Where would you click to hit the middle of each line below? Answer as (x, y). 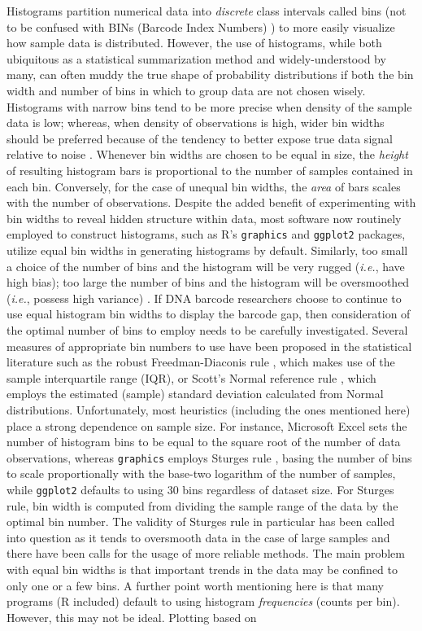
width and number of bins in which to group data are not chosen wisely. (186, 90)
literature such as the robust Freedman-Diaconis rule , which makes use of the (201, 362)
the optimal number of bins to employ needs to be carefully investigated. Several (207, 329)
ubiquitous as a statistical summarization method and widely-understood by (196, 58)
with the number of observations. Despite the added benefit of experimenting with (211, 202)
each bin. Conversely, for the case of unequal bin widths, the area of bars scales (204, 186)
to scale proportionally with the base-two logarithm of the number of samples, (201, 473)
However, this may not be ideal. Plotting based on (132, 617)
